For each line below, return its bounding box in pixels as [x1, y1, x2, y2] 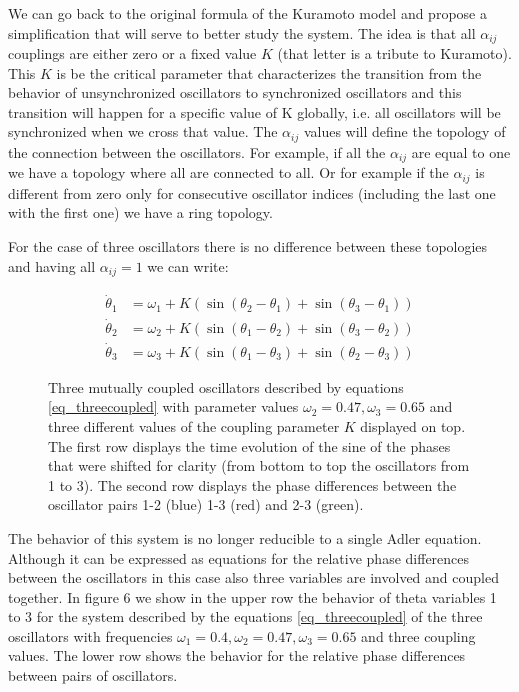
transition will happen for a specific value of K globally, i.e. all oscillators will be [8, 101, 501, 122]
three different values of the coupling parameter [48, 415, 340, 436]
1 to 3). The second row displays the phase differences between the [48, 474, 457, 495]
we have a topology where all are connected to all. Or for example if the [8, 162, 449, 183]
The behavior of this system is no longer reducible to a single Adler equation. [8, 527, 482, 548]
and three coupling [361, 625, 476, 646]
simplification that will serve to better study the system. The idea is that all [8, 22, 476, 43]
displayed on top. [360, 415, 466, 436]
